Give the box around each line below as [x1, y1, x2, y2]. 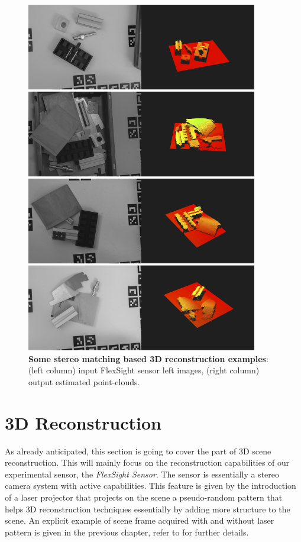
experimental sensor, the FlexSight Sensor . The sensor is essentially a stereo [5, 467, 280, 480]
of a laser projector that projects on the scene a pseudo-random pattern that [5, 491, 283, 503]
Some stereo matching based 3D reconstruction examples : [28, 352, 268, 364]
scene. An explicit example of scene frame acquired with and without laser [5, 514, 274, 527]
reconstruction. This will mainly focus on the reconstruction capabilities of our [5, 456, 290, 469]
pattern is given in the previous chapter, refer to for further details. [5, 525, 249, 538]
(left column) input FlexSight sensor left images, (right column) [28, 364, 260, 376]
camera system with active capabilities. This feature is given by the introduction [5, 479, 296, 492]
